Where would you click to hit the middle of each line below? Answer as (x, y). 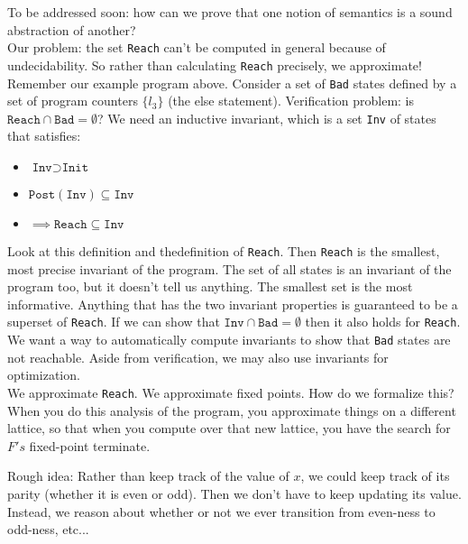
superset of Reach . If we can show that (114, 322)
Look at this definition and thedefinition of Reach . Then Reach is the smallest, (224, 251)
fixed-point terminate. (90, 445)
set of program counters (73, 101)
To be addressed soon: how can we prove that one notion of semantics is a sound (230, 12)
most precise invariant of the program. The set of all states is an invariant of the (229, 268)
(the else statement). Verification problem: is (291, 101)
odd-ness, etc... (48, 529)
